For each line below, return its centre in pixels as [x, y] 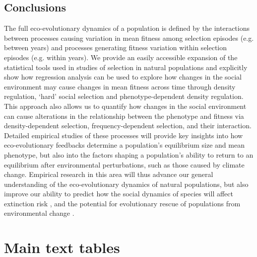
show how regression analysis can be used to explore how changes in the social [123, 77]
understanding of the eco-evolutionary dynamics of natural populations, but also [126, 184]
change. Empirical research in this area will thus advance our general [109, 174]
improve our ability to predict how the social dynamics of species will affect [119, 194]
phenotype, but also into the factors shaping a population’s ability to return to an [129, 154]
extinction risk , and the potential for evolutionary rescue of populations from [122, 203]
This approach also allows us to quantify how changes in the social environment [125, 106]
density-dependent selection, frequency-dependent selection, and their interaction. [128, 126]
